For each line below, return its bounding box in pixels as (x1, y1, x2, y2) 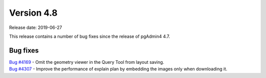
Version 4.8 (9, 7, 58, 18)
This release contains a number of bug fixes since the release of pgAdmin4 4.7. (9, 33, 170, 39)
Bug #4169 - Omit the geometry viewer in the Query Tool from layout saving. (9, 59, 165, 65)
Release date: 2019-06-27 (9, 25, 63, 30)
